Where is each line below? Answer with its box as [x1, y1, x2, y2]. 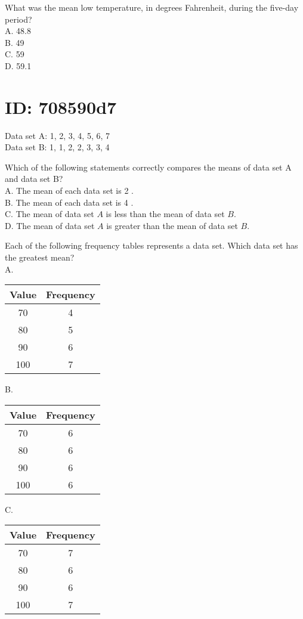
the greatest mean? [5, 251, 75, 264]
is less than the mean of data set [106, 208, 225, 220]
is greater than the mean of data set [106, 219, 238, 231]
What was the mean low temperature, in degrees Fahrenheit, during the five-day [5, 1, 299, 13]
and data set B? [5, 172, 63, 185]
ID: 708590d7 [5, 94, 117, 119]
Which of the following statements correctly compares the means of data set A [5, 160, 292, 173]
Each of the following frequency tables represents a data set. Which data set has [5, 239, 298, 252]
